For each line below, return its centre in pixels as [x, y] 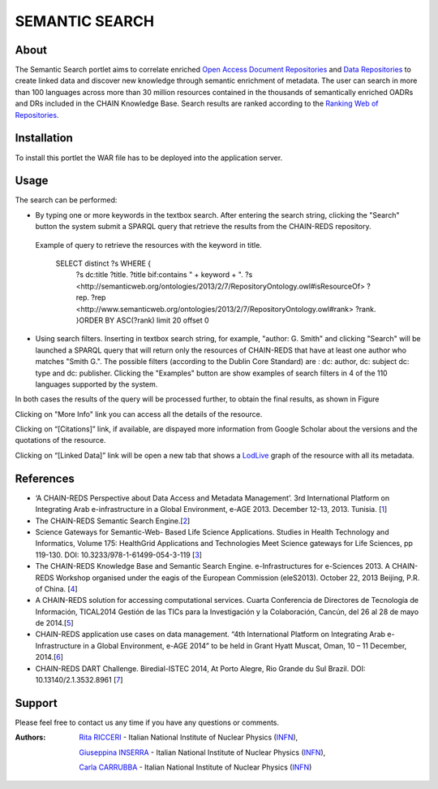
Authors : [30, 737]
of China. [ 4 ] [56, 588]
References [45, 478]
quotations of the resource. [60, 440]
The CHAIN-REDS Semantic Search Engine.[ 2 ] [113, 521]
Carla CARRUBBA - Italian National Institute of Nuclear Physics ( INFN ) [195, 767]
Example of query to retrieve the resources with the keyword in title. [149, 245]
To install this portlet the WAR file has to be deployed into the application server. [149, 158]
